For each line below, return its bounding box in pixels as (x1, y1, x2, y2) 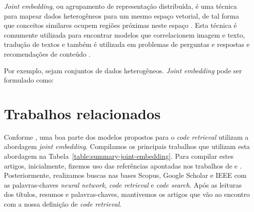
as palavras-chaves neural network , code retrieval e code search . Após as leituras (4, 179, 242, 190)
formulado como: (4, 75, 54, 85)
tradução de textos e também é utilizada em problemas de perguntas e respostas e (4, 39, 250, 49)
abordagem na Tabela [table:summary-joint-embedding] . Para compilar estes (4, 151, 234, 161)
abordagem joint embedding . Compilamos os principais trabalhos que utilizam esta (4, 141, 250, 151)
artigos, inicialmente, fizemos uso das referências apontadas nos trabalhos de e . (4, 160, 242, 170)
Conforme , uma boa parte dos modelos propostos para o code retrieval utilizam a (4, 131, 249, 142)
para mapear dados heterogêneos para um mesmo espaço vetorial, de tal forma (4, 10, 239, 21)
